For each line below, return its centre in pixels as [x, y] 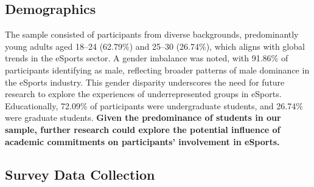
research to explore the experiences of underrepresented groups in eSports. [143, 94]
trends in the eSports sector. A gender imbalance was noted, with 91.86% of [147, 58]
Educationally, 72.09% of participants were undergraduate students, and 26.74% [154, 105]
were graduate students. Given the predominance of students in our [143, 117]
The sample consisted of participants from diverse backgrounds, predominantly [152, 34]
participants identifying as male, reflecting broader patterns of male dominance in [157, 70]
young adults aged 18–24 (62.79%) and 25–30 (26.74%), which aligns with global [155, 46]
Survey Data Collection [80, 174]
